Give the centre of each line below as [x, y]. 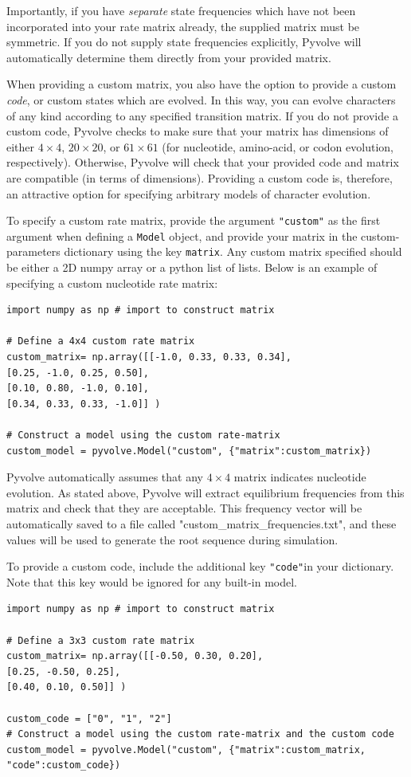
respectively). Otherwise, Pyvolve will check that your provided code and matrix [203, 162]
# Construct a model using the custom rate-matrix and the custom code [200, 734]
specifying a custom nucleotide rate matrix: [112, 283]
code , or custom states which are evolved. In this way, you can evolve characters [201, 99]
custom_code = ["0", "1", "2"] [89, 718]
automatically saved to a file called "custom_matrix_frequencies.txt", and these [202, 524]
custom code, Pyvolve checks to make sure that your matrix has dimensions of [198, 131]
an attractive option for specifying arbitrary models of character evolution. [189, 193]
